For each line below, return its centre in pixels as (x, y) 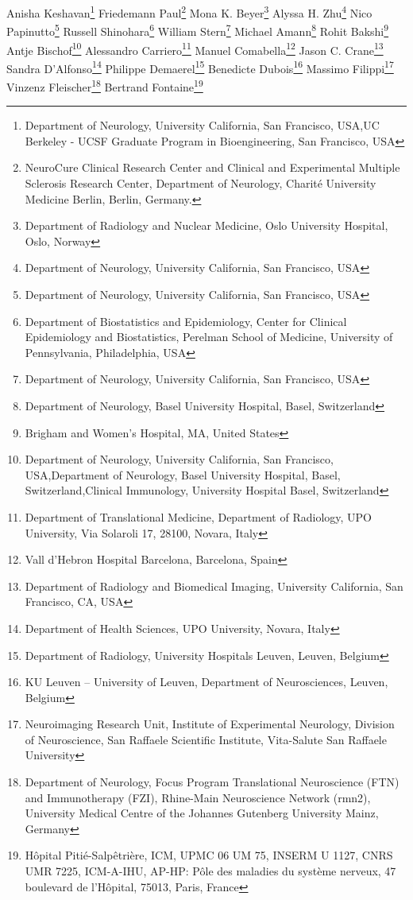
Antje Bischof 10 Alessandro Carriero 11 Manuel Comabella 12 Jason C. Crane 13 (195, 48)
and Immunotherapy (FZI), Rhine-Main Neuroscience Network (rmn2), (198, 797)
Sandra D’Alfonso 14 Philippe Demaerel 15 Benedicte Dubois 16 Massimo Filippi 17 (200, 67)
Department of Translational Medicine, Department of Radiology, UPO (198, 516)
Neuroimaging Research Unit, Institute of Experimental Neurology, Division (210, 724)
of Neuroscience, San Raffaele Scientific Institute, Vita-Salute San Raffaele (206, 739)
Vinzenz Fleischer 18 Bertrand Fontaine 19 (105, 85)
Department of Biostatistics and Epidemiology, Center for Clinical (186, 321)
